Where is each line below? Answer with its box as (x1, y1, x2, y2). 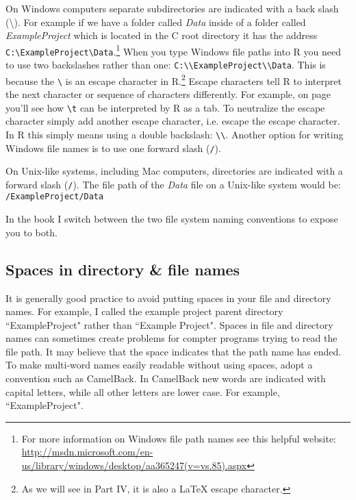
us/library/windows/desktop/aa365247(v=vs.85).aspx (21, 458, 247, 473)
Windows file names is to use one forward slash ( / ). (5, 140, 221, 155)
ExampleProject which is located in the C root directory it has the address (5, 28, 318, 42)
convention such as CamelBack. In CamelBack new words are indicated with (5, 371, 326, 386)
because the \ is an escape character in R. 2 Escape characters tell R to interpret (5, 71, 342, 88)
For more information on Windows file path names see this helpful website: (21, 431, 336, 445)
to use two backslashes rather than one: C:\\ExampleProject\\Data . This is (5, 58, 326, 72)
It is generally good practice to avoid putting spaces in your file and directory (5, 290, 331, 305)
